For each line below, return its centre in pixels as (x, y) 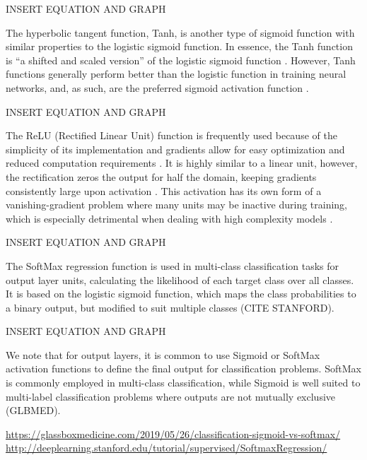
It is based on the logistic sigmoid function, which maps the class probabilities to (181, 294)
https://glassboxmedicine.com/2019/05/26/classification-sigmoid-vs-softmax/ (173, 434)
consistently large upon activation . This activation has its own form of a (164, 190)
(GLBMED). (33, 410)
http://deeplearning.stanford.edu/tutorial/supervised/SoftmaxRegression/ (167, 448)
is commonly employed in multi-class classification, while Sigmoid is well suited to (183, 383)
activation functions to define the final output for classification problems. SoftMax (183, 368)
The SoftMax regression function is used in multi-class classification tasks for (173, 265)
